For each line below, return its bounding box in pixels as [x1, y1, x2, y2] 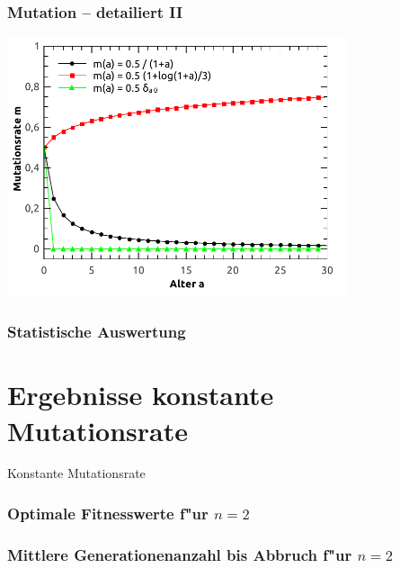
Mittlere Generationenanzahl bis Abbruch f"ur [7, 543, 352, 565]
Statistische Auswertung [7, 320, 186, 343]
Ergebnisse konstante [7, 376, 274, 413]
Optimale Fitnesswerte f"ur [7, 501, 209, 524]
